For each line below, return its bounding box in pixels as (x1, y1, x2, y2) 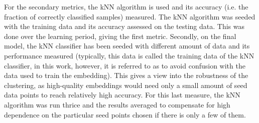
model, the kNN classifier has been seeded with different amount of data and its (4, 40, 250, 51)
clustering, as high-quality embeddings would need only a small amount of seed (4, 79, 247, 90)
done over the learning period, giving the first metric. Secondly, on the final (4, 30, 236, 41)
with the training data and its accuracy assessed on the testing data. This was (4, 21, 244, 31)
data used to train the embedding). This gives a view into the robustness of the (4, 70, 248, 80)
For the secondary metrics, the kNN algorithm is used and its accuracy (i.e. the (4, 1, 248, 11)
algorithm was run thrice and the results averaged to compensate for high (4, 99, 230, 109)
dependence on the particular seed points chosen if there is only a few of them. (4, 109, 246, 119)
